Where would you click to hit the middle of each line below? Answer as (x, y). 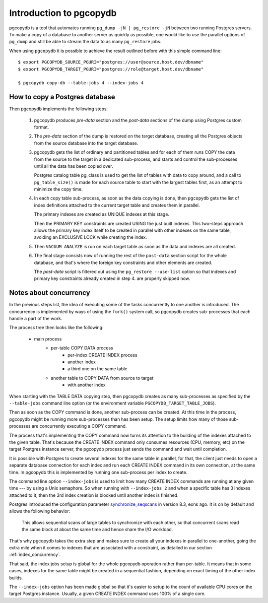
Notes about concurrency (50, 293)
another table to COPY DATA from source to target (102, 378)
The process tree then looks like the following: (56, 328)
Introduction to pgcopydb (63, 13)
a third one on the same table (98, 369)
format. (41, 127)
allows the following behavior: (40, 511)
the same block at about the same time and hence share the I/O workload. (97, 530)
